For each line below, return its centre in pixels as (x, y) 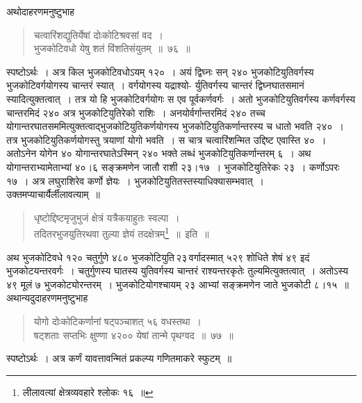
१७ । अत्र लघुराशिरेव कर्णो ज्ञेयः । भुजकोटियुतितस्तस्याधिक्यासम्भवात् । (135, 180)
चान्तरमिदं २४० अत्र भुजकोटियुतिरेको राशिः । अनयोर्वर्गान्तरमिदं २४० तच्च (136, 112)
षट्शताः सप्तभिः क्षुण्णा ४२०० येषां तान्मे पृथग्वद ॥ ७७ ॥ (133, 335)
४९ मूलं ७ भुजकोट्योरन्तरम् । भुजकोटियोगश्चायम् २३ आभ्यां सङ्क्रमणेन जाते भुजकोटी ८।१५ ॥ (178, 284)
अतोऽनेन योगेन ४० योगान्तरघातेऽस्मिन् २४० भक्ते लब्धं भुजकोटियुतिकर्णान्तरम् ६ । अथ (159, 153)
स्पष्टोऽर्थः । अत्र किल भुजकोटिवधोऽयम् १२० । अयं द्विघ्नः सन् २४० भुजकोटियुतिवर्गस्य (160, 71)
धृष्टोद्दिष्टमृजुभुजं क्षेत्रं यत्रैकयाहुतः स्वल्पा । (107, 217)
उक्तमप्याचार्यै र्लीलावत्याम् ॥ (54, 194)
